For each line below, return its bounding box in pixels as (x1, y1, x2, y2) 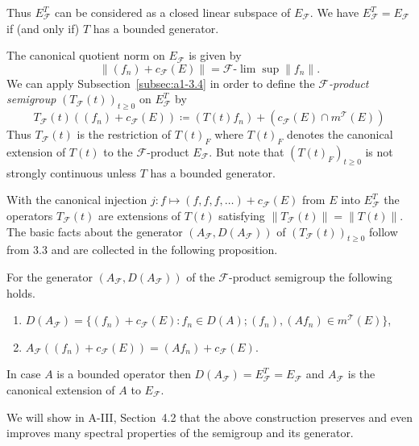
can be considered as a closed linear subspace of (55, 4, 291, 20)
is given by (189, 47, 242, 64)
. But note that (209, 143, 284, 160)
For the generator (6, 268, 93, 285)
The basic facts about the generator (6, 223, 183, 240)
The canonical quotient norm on (6, 47, 165, 64)
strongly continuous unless (6, 164, 136, 181)
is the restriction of (77, 126, 171, 143)
